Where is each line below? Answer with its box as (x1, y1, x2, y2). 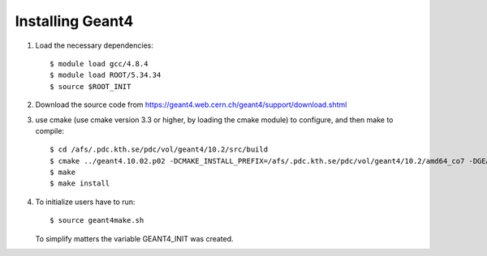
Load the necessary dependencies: (35, 41, 154, 50)
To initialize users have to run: (35, 197, 136, 207)
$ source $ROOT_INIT (50, 82, 131, 91)
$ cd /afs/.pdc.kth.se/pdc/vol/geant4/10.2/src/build (50, 145, 268, 154)
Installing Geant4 (15, 12, 134, 30)
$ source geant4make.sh (50, 215, 144, 225)
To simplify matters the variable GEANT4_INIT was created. (35, 233, 235, 243)
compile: (35, 126, 65, 135)
